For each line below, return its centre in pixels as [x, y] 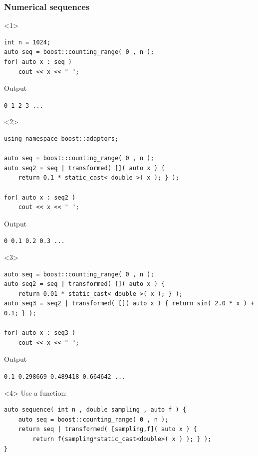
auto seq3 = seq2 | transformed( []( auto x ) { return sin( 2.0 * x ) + [129, 304]
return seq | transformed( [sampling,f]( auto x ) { [108, 429]
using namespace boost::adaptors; [61, 139]
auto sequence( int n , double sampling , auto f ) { [95, 410]
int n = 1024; [27, 42]
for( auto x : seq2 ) [40, 197]
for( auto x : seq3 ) [40, 333]
